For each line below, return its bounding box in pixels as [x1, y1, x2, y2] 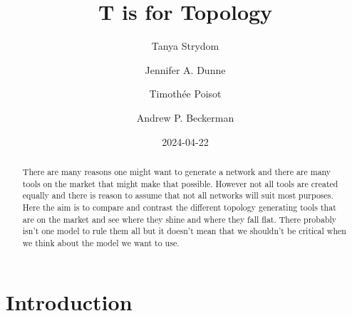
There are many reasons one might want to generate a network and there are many [22, 165, 331, 177]
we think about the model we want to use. [22, 236, 180, 248]
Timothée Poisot [149, 86, 222, 101]
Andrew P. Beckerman [136, 110, 234, 125]
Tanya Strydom [151, 38, 219, 53]
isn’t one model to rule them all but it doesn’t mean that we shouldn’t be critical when [22, 225, 346, 237]
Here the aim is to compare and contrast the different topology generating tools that [22, 201, 336, 213]
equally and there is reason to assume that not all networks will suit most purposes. [22, 189, 333, 201]
